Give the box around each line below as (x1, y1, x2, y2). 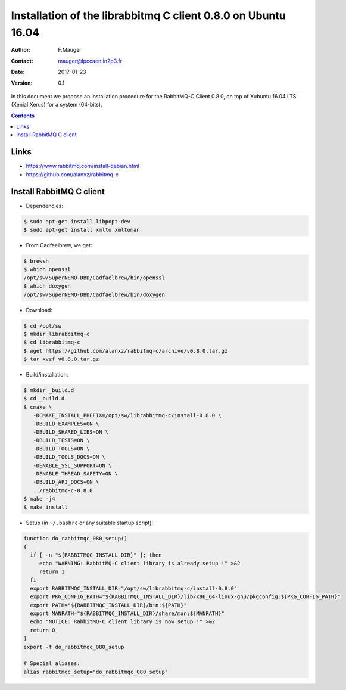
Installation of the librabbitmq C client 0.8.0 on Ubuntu (11, 9, 286, 22)
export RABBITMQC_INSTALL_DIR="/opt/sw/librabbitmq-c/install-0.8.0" (30, 585, 238, 592)
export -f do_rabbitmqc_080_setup (23, 644, 124, 650)
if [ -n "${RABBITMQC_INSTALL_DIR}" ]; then (30, 552, 162, 558)
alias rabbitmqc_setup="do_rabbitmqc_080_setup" (23, 668, 169, 675)
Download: (26, 306, 53, 313)
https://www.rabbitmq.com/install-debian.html (26, 163, 139, 170)
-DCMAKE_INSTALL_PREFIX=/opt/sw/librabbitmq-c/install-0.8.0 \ (33, 412, 222, 419)
